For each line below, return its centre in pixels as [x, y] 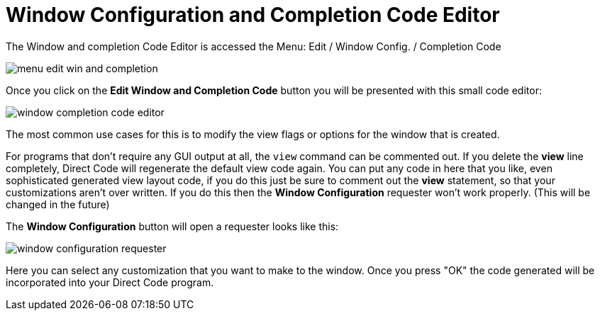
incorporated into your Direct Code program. [110, 282]
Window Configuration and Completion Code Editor [253, 15]
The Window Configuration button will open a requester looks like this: [172, 226]
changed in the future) [58, 204]
